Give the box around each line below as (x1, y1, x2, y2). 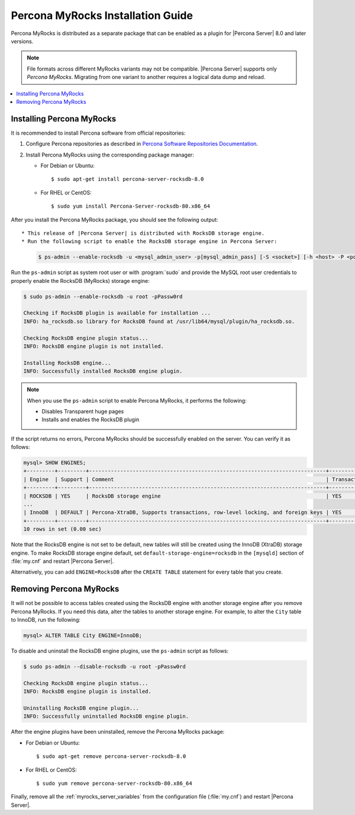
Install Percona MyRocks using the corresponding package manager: (25, 151, 195, 158)
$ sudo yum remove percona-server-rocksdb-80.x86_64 (36, 780, 192, 787)
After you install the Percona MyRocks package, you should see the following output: (11, 216, 218, 223)
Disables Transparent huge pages (41, 407, 124, 415)
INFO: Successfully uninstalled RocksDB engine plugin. (23, 713, 189, 720)
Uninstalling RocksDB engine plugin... (23, 705, 139, 711)
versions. (11, 37, 34, 44)
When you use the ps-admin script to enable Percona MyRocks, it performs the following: (27, 397, 247, 404)
